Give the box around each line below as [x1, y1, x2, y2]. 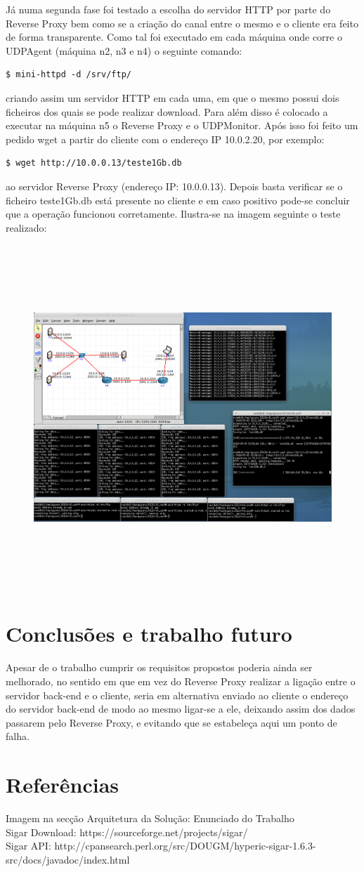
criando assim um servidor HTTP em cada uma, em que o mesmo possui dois [6, 90, 339, 105]
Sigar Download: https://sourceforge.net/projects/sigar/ [6, 824, 248, 839]
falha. [6, 729, 30, 744]
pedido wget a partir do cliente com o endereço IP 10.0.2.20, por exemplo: [6, 131, 325, 146]
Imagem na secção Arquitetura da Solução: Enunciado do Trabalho [6, 811, 294, 826]
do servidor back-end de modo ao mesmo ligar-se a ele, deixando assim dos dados [6, 701, 356, 716]
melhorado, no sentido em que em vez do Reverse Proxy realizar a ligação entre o [6, 673, 356, 688]
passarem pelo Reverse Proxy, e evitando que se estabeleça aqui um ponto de [6, 715, 337, 729]
